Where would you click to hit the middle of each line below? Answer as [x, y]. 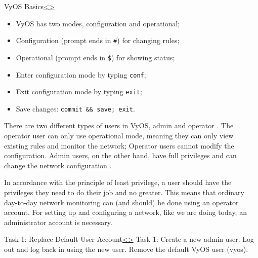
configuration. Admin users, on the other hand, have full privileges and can [120, 155]
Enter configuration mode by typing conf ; [81, 74]
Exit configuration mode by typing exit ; [79, 91]
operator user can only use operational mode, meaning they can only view [119, 136]
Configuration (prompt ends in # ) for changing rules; [98, 40]
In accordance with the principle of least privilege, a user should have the [118, 182]
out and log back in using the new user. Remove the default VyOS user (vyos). [126, 249]
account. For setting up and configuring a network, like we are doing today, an [125, 212]
